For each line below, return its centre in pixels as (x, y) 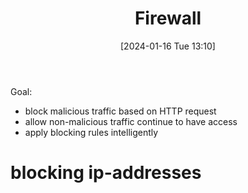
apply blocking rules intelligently (91, 132)
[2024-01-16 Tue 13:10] (168, 46)
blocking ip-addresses (106, 173)
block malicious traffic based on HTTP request (120, 111)
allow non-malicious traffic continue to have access (131, 121)
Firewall (168, 18)
